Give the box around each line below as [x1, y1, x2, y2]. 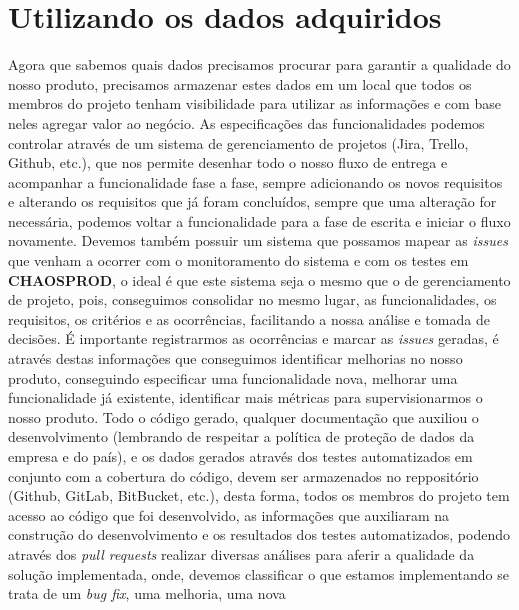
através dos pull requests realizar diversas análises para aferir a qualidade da [8, 543, 475, 564]
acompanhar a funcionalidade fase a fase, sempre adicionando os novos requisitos [8, 171, 503, 192]
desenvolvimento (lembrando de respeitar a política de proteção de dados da [8, 426, 475, 447]
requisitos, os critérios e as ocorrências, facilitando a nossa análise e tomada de [8, 308, 490, 329]
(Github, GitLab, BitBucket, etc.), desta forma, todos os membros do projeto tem [8, 485, 510, 506]
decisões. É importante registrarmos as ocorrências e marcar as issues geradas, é [8, 328, 499, 349]
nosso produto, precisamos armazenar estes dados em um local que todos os [8, 73, 472, 94]
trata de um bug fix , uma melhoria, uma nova [8, 583, 286, 604]
